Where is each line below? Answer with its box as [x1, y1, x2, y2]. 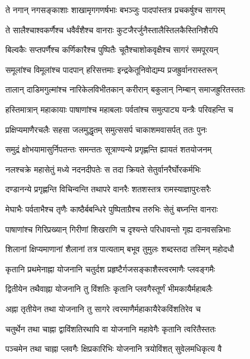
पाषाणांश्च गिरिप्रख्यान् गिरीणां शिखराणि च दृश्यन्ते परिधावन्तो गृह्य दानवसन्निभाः [5, 223, 231, 235]
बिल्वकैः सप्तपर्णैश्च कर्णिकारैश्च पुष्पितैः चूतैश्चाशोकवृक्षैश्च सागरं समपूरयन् [5, 43, 219, 56]
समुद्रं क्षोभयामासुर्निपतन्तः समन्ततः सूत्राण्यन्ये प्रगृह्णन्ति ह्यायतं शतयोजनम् [5, 143, 212, 155]
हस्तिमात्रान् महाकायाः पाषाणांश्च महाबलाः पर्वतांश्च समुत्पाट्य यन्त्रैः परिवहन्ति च [5, 103, 233, 115]
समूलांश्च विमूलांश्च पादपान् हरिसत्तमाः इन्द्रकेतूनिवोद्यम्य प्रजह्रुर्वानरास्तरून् [5, 63, 217, 75]
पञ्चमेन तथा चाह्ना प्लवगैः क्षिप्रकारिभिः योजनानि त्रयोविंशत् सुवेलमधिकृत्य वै [5, 342, 222, 355]
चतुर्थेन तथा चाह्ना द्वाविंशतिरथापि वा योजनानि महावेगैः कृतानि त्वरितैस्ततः [5, 322, 216, 335]
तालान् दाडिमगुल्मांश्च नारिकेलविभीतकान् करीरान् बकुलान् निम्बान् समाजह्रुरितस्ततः [5, 83, 245, 96]
